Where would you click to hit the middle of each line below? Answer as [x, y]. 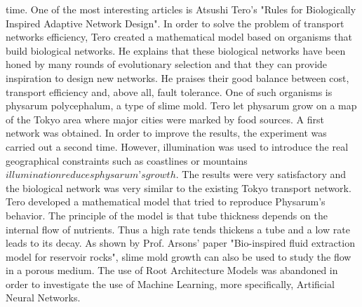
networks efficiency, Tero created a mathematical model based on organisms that [179, 37]
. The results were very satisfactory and [261, 174]
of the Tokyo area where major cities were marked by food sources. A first [165, 119]
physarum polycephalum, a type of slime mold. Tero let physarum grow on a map [181, 105]
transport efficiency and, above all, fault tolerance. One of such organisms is [169, 91]
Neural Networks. [43, 298]
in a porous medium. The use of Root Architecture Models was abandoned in [172, 270]
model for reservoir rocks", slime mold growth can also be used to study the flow [179, 256]
